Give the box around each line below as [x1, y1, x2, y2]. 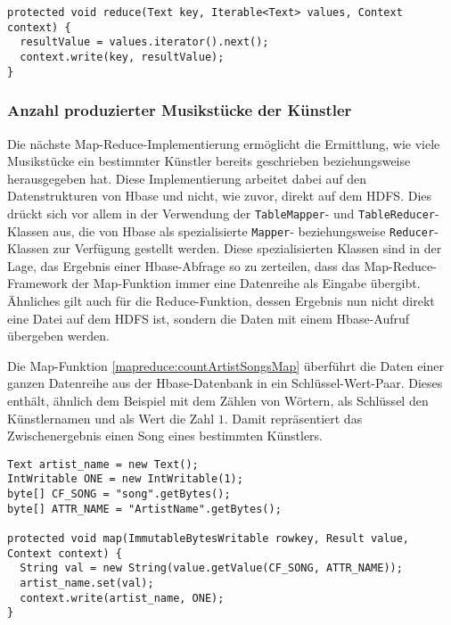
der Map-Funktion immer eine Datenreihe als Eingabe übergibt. [71, 274, 421, 292]
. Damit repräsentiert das [224, 408, 363, 427]
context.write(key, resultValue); [20, 50, 225, 63]
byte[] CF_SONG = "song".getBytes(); [7, 488, 231, 501]
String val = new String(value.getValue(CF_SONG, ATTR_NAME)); [20, 562, 403, 575]
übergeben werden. [7, 326, 110, 345]
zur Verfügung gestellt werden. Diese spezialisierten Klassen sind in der [53, 239, 442, 258]
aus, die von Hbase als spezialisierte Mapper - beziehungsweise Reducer [53, 221, 435, 240]
